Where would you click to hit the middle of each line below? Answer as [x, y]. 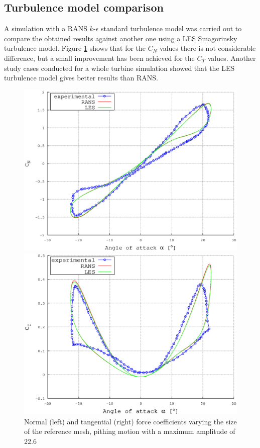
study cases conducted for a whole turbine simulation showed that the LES [119, 68]
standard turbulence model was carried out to [171, 28]
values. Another [232, 58]
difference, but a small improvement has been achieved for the [99, 58]
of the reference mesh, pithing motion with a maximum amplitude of [130, 431]
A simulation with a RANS [46, 28]
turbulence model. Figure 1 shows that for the [75, 48]
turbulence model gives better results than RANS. [81, 78]
